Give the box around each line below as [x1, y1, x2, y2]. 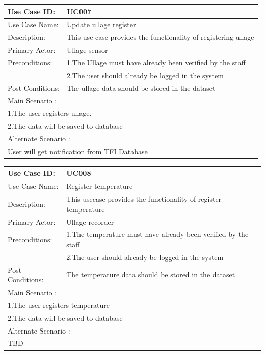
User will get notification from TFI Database [8, 146, 148, 156]
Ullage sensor [66, 44, 108, 55]
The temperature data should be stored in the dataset [66, 269, 235, 280]
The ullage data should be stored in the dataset [66, 82, 216, 93]
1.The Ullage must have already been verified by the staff [66, 57, 246, 67]
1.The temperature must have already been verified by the [66, 229, 249, 240]
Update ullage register [66, 19, 136, 30]
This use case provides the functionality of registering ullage [66, 32, 254, 42]
